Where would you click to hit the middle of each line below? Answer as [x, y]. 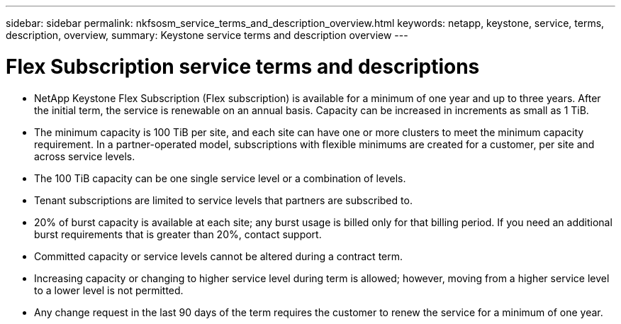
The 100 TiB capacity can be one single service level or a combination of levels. [220, 178]
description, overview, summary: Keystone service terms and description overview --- [207, 35]
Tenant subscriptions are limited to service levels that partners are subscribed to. [223, 200]
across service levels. [85, 156]
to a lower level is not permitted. [109, 290]
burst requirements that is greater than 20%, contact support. [178, 234]
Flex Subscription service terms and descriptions [243, 66]
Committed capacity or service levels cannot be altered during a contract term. [219, 256]
